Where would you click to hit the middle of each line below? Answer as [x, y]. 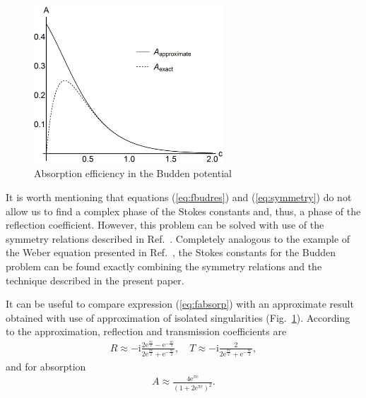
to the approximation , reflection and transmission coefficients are [146, 331]
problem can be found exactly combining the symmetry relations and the [164, 266]
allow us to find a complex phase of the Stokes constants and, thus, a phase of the [183, 211]
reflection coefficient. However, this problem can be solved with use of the [165, 225]
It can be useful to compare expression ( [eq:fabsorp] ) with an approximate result [180, 304]
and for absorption [46, 366]
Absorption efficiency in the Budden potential [133, 173]
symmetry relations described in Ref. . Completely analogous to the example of [178, 238]
